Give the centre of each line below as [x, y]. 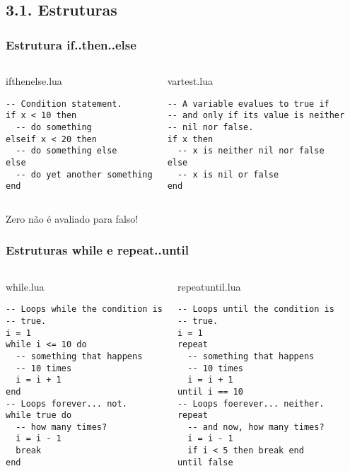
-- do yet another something [84, 174]
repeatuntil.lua [209, 286]
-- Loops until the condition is [256, 309]
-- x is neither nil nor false [251, 151]
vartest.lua [190, 81]
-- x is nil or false [228, 174]
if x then [190, 139]
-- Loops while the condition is [84, 309]
